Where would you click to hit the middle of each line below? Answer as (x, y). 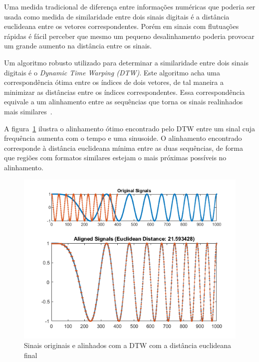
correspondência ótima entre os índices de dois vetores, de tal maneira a (114, 82)
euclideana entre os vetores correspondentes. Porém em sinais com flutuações (122, 26)
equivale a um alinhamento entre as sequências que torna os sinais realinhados (124, 102)
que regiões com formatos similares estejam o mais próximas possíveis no (115, 158)
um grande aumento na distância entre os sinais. (78, 46)
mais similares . (28, 111)
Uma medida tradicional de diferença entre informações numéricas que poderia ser (130, 6)
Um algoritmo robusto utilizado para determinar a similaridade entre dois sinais (126, 62)
